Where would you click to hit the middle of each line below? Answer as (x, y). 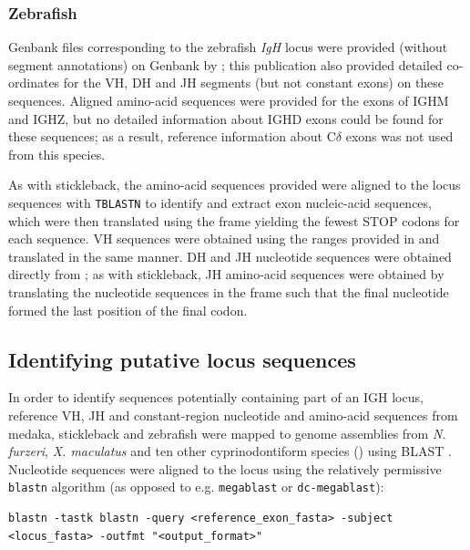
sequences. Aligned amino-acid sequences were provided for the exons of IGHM (229, 100)
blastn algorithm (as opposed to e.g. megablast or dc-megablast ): (196, 487)
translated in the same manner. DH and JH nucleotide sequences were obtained (230, 256)
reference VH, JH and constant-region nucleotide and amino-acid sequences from (233, 415)
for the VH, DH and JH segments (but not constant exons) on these (254, 83)
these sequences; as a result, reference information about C (172, 136)
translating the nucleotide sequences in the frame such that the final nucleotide (229, 292)
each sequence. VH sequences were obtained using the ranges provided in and (224, 239)
